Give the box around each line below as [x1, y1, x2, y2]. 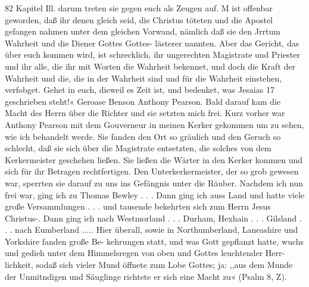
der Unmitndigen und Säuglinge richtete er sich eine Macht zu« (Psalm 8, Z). [5, 270, 287, 282]
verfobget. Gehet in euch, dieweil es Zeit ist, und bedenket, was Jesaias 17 [5, 83, 274, 96]
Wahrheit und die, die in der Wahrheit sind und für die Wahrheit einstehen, [5, 71, 282, 84]
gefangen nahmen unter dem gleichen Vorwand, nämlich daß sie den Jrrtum [5, 25, 280, 38]
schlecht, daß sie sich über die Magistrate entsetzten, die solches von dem [5, 142, 271, 154]
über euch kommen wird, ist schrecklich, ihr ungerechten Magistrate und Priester [5, 48, 300, 61]
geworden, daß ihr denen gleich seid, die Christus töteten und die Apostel [5, 13, 273, 26]
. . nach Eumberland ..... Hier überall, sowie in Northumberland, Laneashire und [5, 223, 298, 236]
